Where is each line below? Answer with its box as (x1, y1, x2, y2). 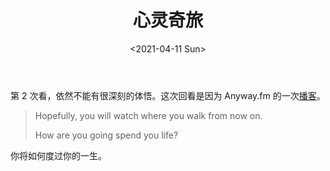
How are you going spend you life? (34, 129, 179, 141)
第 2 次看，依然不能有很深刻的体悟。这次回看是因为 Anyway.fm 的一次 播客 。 (10, 89, 326, 101)
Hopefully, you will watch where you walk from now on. (34, 109, 263, 121)
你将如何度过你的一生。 (10, 149, 107, 161)
